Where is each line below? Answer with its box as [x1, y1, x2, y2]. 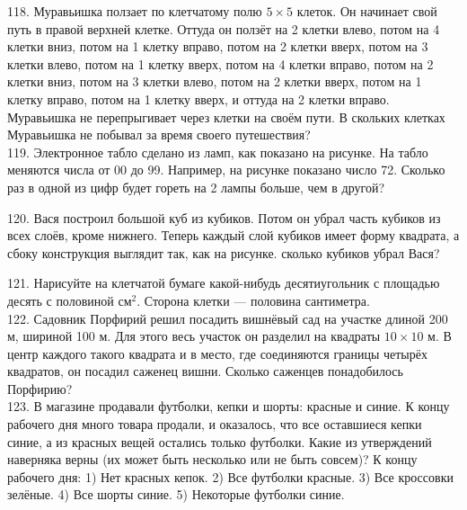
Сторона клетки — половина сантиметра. [144, 291, 370, 309]
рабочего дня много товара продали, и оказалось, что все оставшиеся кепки [7, 415, 422, 434]
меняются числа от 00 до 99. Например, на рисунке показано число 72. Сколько [7, 160, 445, 179]
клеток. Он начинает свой [296, 2, 437, 20]
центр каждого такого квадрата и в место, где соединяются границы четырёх [7, 344, 427, 362]
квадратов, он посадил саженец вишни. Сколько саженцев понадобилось [7, 362, 403, 380]
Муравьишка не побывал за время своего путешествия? [7, 125, 311, 144]
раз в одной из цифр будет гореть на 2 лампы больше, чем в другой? [7, 177, 385, 196]
